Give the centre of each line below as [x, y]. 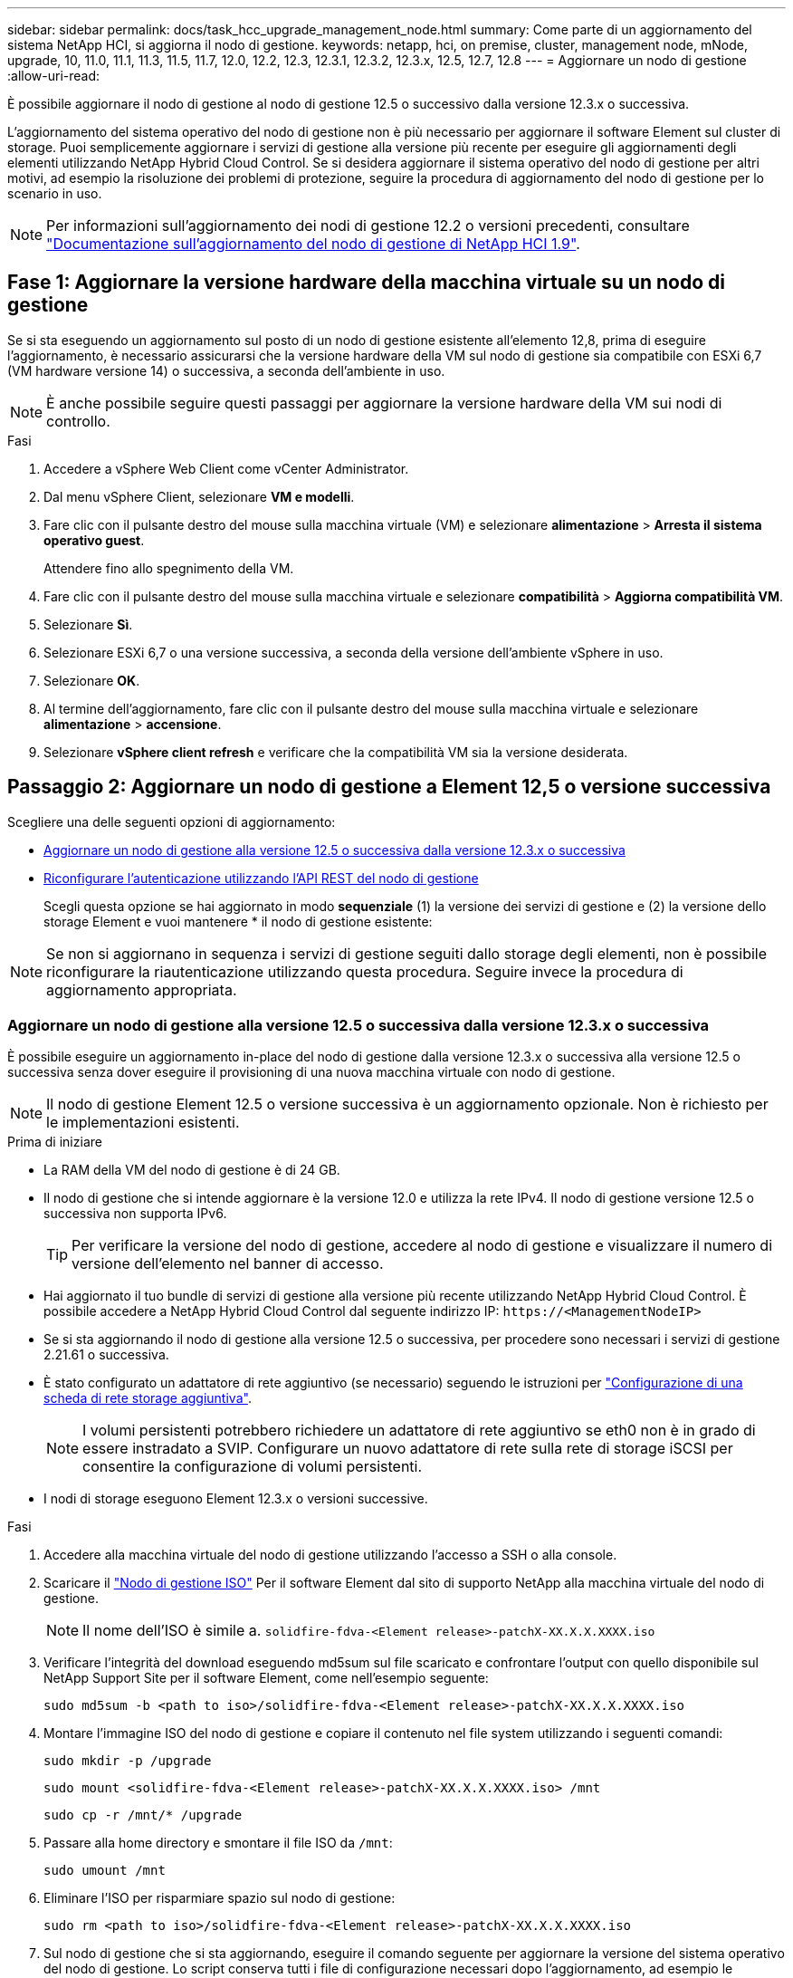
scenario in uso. [55, 193]
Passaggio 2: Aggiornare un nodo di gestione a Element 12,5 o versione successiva [389, 787]
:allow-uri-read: [54, 76]
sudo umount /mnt [105, 1871]
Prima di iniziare [55, 1142]
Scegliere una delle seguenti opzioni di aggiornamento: [172, 821]
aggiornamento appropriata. [142, 989]
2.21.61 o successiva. [106, 1355]
